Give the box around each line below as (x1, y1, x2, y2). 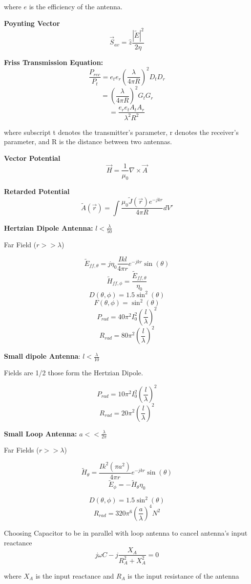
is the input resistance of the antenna (127, 571, 239, 581)
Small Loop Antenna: (4, 428, 77, 438)
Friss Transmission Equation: (4, 57, 104, 67)
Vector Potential (4, 152, 61, 163)
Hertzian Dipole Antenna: (4, 222, 93, 233)
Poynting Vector (4, 18, 60, 28)
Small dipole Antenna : (4, 351, 81, 361)
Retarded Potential (4, 186, 70, 196)
